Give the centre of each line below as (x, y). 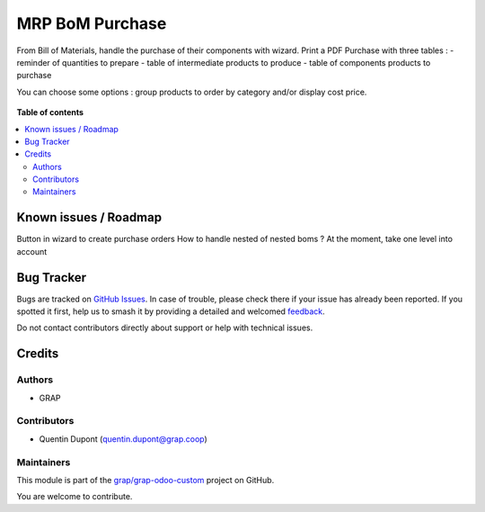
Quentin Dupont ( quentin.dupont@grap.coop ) (123, 439)
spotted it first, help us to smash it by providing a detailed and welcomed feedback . (171, 311)
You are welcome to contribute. (75, 497)
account (32, 251)
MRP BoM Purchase (92, 23)
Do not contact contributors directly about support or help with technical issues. (165, 328)
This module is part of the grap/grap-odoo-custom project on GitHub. (145, 480)
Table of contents (50, 112)
